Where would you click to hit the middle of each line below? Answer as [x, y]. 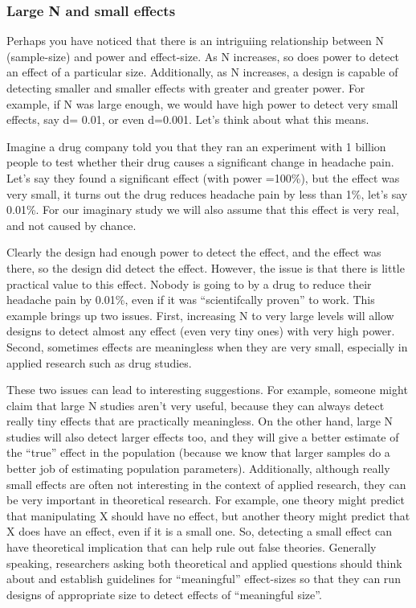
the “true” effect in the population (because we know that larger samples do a [198, 452]
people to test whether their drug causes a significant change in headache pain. [200, 162]
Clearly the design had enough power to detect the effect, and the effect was [194, 252]
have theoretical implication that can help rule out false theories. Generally [192, 547]
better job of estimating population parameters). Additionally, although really [198, 468]
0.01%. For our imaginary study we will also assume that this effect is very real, [203, 210]
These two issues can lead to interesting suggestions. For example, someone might [207, 390]
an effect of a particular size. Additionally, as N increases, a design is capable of [202, 72]
